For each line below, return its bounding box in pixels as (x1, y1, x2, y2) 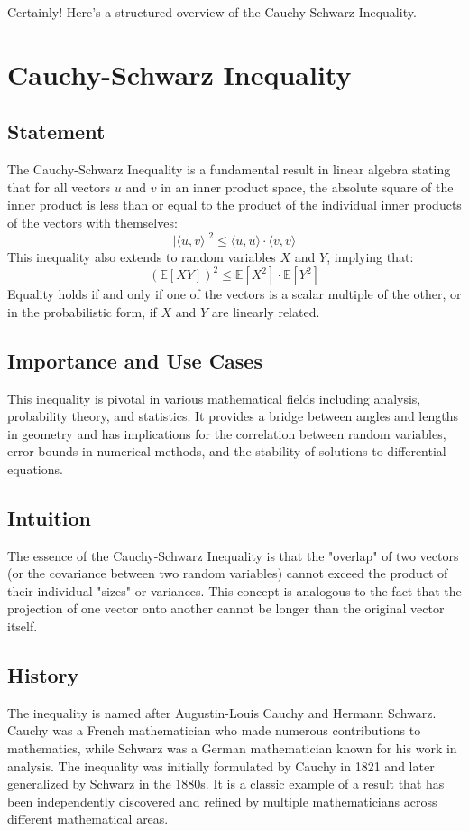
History (7, 661, 79, 689)
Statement (7, 117, 106, 145)
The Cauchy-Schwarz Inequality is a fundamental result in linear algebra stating (7, 160, 451, 179)
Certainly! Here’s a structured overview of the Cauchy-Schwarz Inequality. (7, 3, 417, 21)
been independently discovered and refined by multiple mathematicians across (7, 791, 437, 810)
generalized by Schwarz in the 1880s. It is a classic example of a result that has (7, 774, 445, 793)
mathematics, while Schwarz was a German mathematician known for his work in (7, 739, 457, 758)
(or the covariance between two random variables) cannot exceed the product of (7, 564, 448, 583)
